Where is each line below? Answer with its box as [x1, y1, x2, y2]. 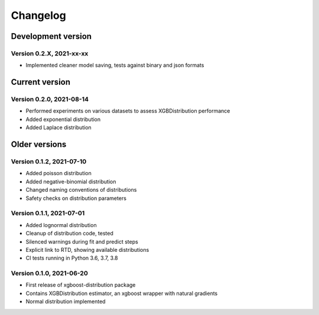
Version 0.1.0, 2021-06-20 [11, 269, 88, 277]
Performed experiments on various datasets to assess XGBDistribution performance [25, 107, 230, 114]
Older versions [11, 139, 67, 150]
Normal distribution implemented [25, 298, 106, 305]
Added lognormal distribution [25, 221, 97, 228]
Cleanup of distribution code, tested [25, 230, 113, 237]
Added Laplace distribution [25, 124, 92, 131]
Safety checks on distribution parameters [25, 195, 127, 202]
